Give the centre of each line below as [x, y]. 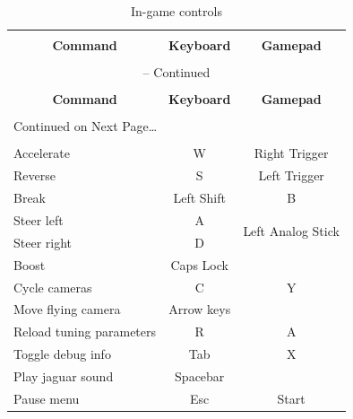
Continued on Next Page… [86, 126]
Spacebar [200, 375]
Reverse [34, 175]
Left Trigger [291, 175]
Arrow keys [200, 309]
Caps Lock [199, 264]
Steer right [43, 242]
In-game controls [176, 11]
